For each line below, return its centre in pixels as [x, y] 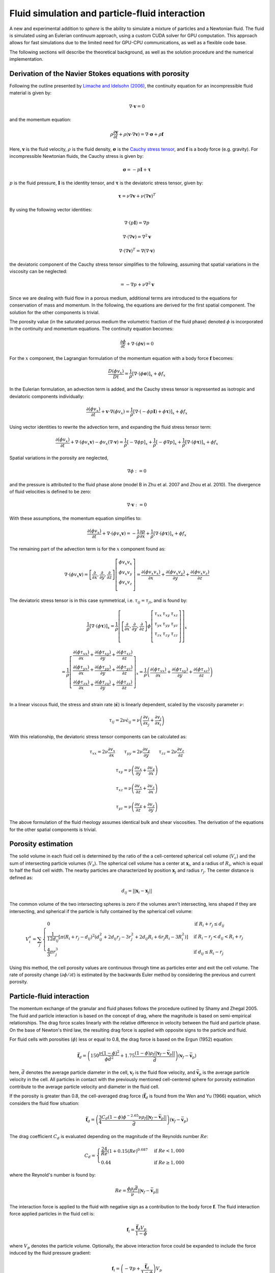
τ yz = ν [124, 807]
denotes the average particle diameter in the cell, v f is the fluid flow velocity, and [111, 1073]
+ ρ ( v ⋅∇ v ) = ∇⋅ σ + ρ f [141, 134]
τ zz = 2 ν [168, 753]
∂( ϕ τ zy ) [103, 682]
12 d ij [53, 939]
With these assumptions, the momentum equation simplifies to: [76, 518]
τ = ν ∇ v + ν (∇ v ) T [137, 196]
